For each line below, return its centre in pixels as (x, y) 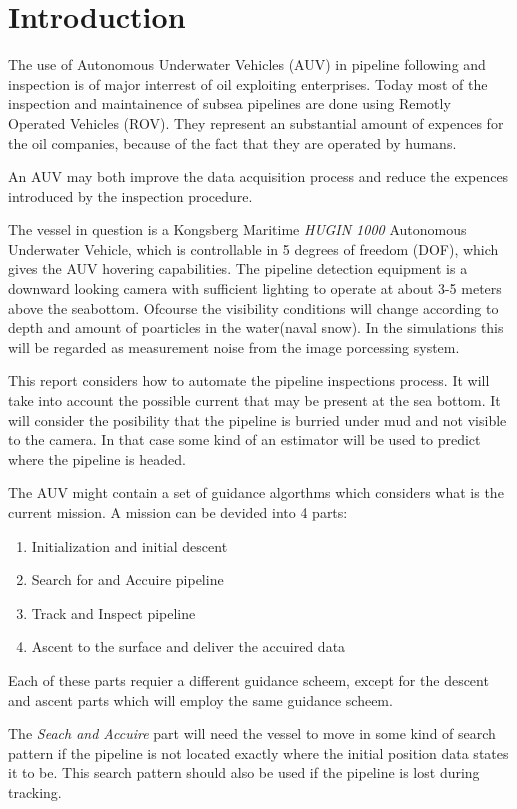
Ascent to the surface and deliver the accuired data (188, 646)
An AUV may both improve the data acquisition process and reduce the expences (258, 176)
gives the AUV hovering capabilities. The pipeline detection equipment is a (238, 268)
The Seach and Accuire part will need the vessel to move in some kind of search (252, 733)
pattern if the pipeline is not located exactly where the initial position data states (258, 752)
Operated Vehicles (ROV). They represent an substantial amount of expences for (256, 122)
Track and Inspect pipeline (113, 612)
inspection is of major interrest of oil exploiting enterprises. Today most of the (248, 83)
